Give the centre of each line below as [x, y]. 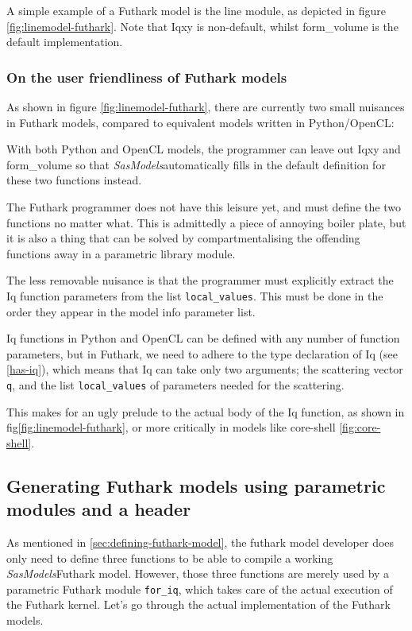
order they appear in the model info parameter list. [131, 311]
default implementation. [65, 42]
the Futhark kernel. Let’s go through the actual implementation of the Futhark [198, 604]
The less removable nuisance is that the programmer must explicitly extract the [200, 280]
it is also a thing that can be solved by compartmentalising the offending [183, 238]
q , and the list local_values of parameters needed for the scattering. [175, 384]
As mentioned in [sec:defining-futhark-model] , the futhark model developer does [200, 542]
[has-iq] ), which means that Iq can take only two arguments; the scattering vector [205, 369]
